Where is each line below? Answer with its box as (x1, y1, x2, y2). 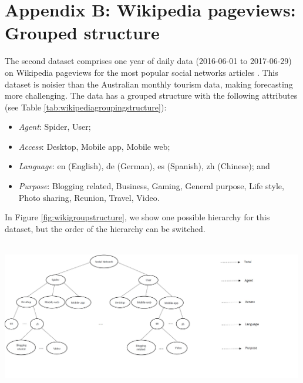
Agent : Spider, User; (18, 120, 91, 133)
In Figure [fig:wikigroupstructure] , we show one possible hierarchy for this (5, 211, 270, 223)
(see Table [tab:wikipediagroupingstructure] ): (5, 100, 167, 113)
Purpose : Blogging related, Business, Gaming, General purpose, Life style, (18, 180, 284, 192)
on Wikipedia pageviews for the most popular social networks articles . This (5, 66, 278, 78)
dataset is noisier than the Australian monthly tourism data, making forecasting (5, 78, 293, 90)
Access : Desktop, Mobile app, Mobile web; (18, 140, 170, 152)
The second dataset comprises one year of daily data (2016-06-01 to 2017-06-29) (5, 55, 292, 67)
